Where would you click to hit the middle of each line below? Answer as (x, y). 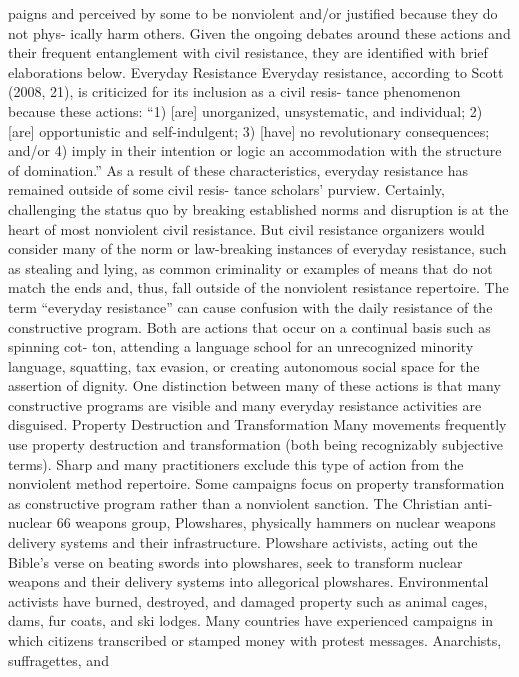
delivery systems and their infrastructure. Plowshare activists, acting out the (243, 542)
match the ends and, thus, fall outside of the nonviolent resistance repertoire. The (258, 287)
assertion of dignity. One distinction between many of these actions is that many (254, 385)
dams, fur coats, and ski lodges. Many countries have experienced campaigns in (251, 620)
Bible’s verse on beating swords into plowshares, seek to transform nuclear (235, 561)
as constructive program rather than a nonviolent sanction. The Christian (234, 502)
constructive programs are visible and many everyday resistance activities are (245, 404)
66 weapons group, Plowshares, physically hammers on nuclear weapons (276, 522)
